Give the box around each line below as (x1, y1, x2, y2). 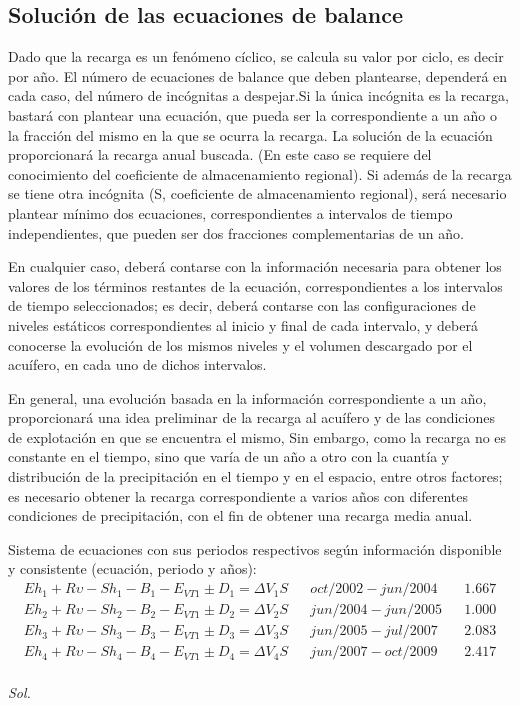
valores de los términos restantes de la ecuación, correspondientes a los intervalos (8, 275, 503, 296)
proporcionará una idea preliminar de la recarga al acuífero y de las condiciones (8, 407, 495, 428)
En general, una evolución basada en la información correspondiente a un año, (8, 387, 487, 408)
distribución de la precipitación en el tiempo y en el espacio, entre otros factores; (8, 466, 503, 487)
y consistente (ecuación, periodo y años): (8, 558, 257, 579)
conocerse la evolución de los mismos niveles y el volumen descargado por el (8, 334, 473, 355)
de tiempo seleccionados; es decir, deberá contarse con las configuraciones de (8, 295, 476, 316)
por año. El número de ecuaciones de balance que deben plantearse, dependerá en (8, 65, 508, 86)
